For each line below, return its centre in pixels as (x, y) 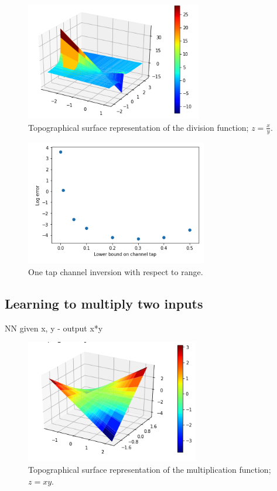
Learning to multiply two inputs (104, 303)
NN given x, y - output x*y (54, 328)
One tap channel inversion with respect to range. (116, 272)
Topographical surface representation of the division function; (138, 127)
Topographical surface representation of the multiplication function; (150, 469)
